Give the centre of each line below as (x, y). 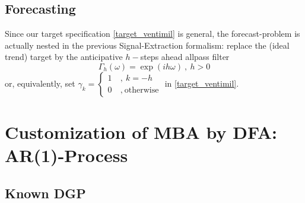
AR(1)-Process (66, 155)
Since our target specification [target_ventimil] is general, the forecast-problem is (152, 34)
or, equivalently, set (40, 83)
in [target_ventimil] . (202, 83)
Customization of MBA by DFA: (141, 132)
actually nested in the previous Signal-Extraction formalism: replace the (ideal (147, 45)
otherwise (142, 90)
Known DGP (45, 193)
